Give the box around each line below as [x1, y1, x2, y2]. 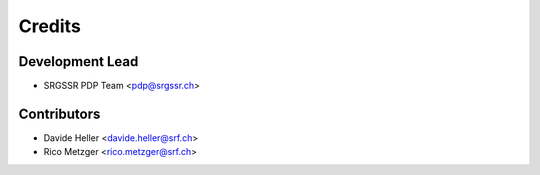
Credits [18, 15, 82, 37]
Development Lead [18, 53, 139, 70]
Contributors [18, 105, 101, 122]
